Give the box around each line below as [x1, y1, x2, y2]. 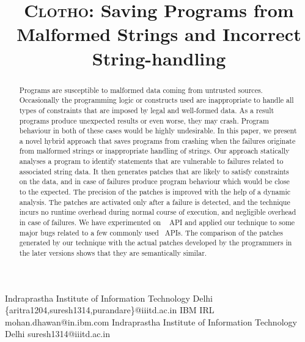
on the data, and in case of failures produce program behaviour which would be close [19, 176, 290, 187]
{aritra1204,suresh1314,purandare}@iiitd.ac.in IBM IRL [5, 303, 215, 316]
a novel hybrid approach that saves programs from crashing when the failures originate [19, 135, 296, 146]
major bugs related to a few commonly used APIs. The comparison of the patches [19, 227, 284, 237]
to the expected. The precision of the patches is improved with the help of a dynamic [19, 187, 290, 197]
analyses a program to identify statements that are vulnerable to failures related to [19, 156, 284, 166]
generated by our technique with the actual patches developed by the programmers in [19, 237, 292, 248]
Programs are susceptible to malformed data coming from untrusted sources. [19, 84, 263, 95]
